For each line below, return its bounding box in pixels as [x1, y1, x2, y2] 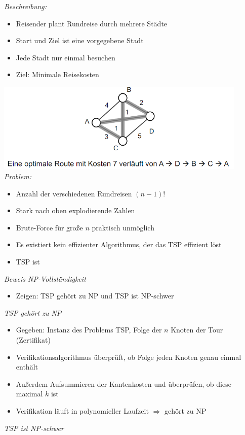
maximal [16, 388, 43, 399]
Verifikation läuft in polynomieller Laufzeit [16, 405, 149, 416]
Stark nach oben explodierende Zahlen [16, 205, 135, 216]
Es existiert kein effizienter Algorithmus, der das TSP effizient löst [16, 239, 222, 250]
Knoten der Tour [171, 324, 223, 335]
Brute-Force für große [16, 222, 83, 232]
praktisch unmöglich [92, 222, 154, 232]
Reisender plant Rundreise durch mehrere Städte [16, 18, 168, 28]
